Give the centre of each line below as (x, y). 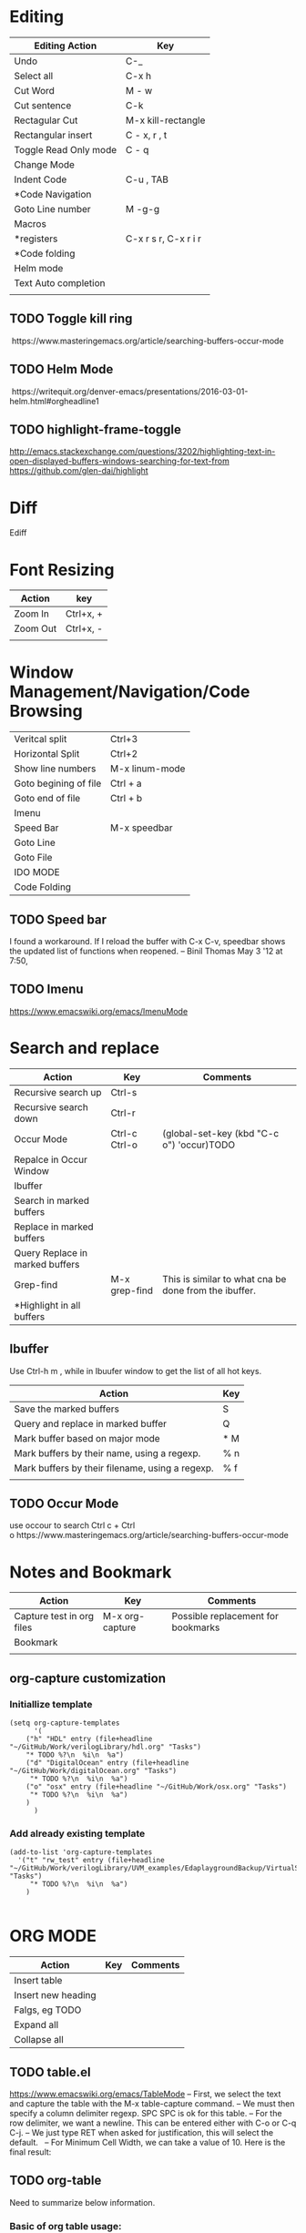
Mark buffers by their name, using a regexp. (107, 1453)
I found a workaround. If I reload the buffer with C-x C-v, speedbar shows (148, 941)
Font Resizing (62, 570)
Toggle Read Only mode (66, 149)
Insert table (38, 1981)
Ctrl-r (123, 1113)
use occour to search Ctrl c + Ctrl (72, 1525)
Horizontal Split (47, 754)
